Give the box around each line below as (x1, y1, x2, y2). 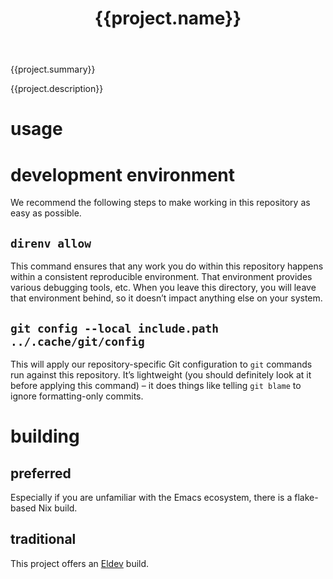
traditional (10, 531, 77, 548)
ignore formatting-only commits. (10, 390, 144, 402)
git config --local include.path (10, 321, 220, 336)
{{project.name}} (94, 7, 242, 30)
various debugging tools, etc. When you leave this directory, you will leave (10, 282, 317, 294)
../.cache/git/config (10, 334, 145, 349)
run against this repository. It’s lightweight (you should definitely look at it (10, 368, 312, 381)
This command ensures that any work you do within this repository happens (10, 260, 324, 272)
